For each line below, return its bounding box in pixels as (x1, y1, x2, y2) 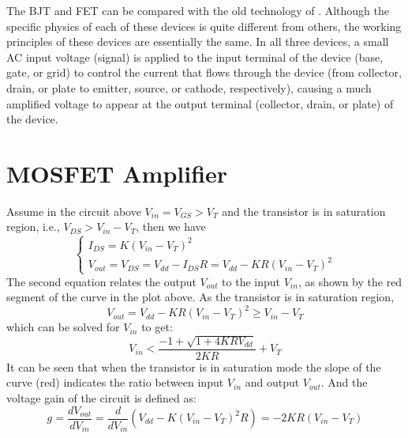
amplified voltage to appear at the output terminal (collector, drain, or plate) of (6, 95, 394, 111)
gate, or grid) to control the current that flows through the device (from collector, (6, 64, 402, 81)
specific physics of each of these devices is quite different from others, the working (6, 17, 402, 34)
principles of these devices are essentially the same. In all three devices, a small (6, 33, 389, 50)
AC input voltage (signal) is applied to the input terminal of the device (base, (6, 48, 384, 65)
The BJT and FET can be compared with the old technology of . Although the (6, 2, 389, 18)
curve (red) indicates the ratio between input (6, 374, 224, 391)
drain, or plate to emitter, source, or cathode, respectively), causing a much (6, 79, 372, 96)
